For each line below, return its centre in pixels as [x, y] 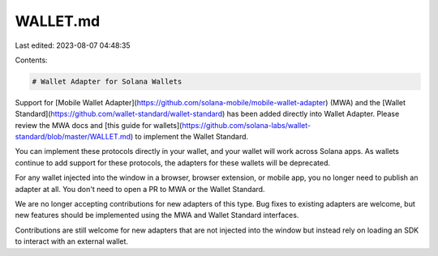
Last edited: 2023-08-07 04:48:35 [73, 45]
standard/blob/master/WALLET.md [73, 137]
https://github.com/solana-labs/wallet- [246, 125]
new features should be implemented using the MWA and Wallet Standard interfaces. [157, 215]
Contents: [31, 60]
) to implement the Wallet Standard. [189, 137]
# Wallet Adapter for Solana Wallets [107, 81]
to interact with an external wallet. [72, 241]
